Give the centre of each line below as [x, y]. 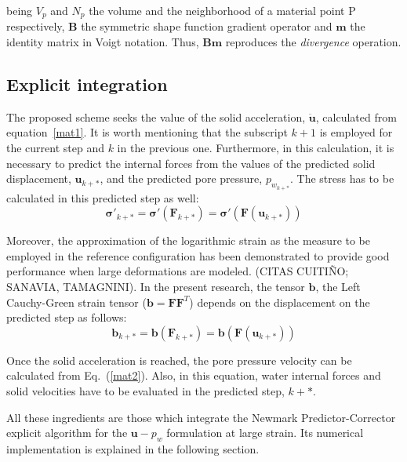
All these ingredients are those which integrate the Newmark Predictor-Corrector [201, 417]
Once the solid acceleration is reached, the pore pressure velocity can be [179, 360]
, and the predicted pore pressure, [181, 178]
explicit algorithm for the [67, 433]
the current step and [55, 148]
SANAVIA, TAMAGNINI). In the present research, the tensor [156, 287]
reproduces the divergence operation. [313, 42]
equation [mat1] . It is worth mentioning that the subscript [147, 132]
